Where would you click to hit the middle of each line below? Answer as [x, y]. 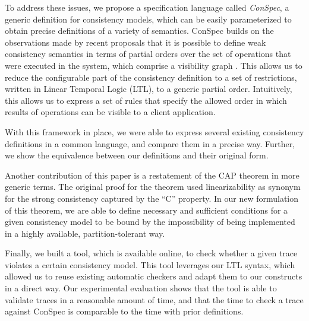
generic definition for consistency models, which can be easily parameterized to [148, 19]
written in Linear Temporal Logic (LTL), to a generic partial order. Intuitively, [149, 89]
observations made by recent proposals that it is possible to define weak [135, 42]
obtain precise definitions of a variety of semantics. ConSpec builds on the [139, 31]
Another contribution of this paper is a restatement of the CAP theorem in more [152, 175]
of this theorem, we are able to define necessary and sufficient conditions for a [146, 210]
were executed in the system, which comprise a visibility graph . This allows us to [154, 65]
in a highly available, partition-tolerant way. [85, 233]
